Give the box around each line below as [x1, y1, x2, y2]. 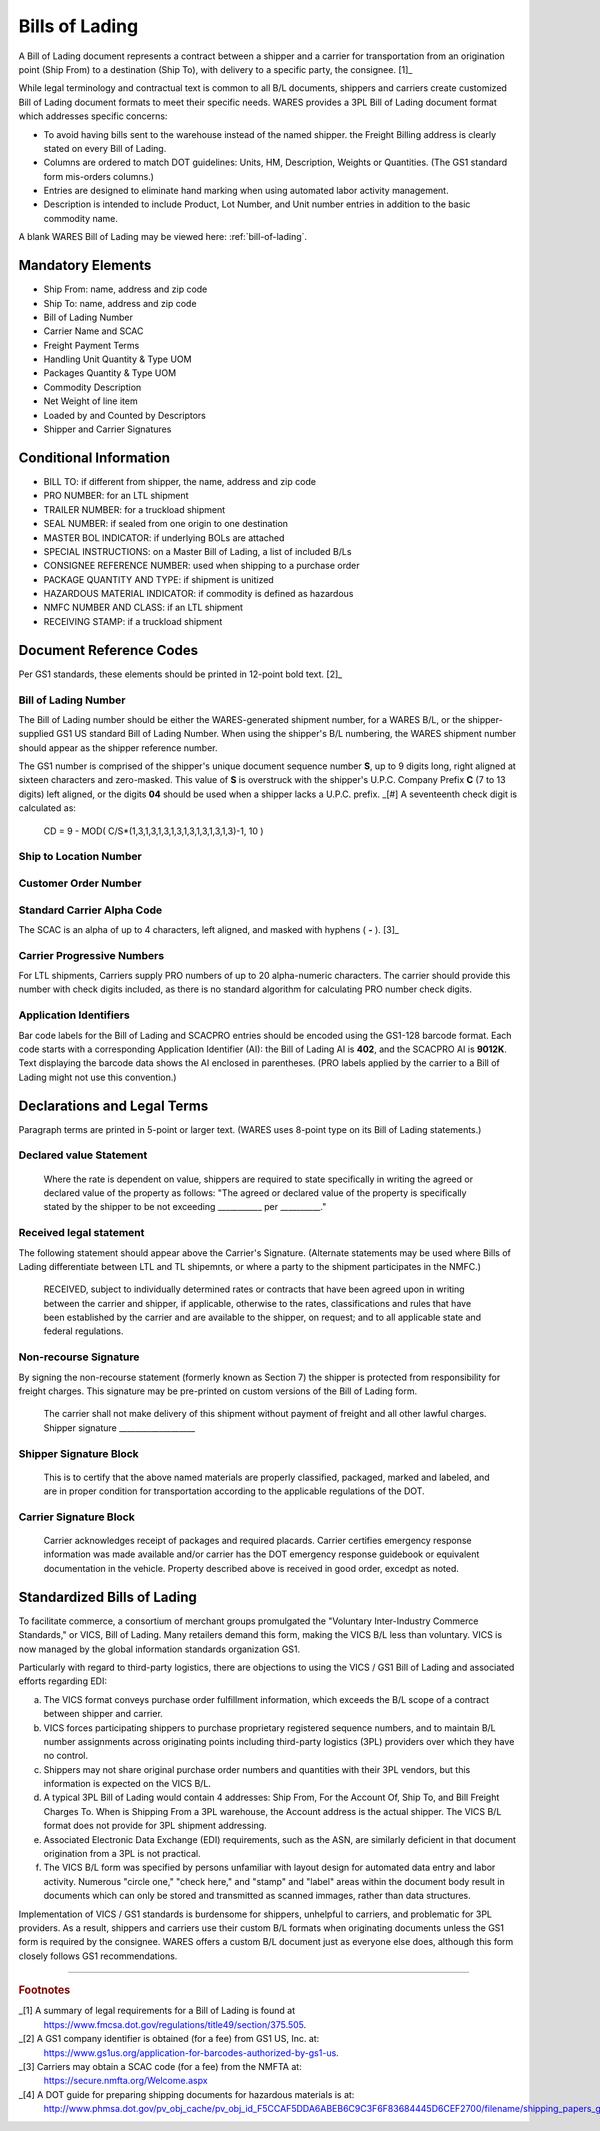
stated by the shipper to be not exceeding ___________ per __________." [43, 1201, 327, 1213]
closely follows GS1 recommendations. [18, 1950, 178, 1962]
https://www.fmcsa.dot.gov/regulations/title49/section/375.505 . [43, 2018, 307, 2030]
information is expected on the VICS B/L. [43, 1778, 212, 1790]
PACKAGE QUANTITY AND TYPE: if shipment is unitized [43, 573, 274, 585]
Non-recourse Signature [18, 1350, 140, 1364]
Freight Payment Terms [43, 339, 140, 351]
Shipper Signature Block [18, 1446, 139, 1460]
